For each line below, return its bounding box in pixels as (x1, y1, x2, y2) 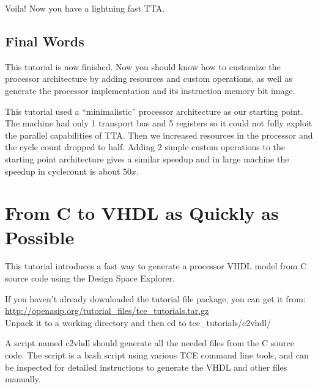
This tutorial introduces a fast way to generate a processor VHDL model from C (5, 260, 307, 272)
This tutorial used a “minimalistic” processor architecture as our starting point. (5, 104, 303, 117)
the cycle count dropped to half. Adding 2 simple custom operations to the (5, 140, 286, 153)
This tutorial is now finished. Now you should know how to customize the (5, 60, 281, 73)
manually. (5, 373, 41, 385)
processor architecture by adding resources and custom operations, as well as (5, 72, 292, 85)
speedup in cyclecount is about (5, 164, 120, 177)
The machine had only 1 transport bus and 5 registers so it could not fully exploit (5, 117, 312, 129)
